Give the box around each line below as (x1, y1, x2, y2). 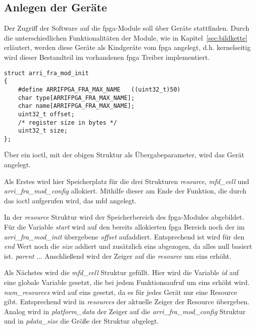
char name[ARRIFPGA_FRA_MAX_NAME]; (18, 102, 135, 110)
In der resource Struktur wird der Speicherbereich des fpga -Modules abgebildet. (4, 212, 244, 222)
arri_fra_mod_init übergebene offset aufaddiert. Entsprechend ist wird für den (4, 231, 245, 241)
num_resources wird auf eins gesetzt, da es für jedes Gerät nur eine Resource (4, 286, 237, 297)
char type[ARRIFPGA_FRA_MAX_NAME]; (18, 94, 135, 101)
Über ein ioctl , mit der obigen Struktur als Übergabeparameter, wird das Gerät (4, 149, 245, 160)
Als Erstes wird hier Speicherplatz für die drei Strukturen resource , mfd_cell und (4, 176, 250, 186)
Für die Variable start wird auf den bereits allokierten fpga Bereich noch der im (4, 222, 245, 232)
